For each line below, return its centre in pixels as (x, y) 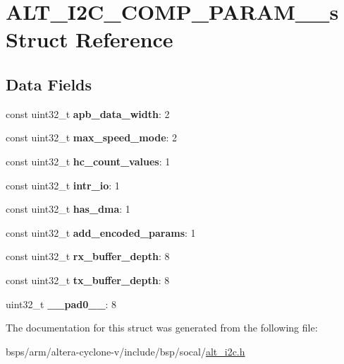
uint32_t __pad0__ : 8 (61, 304)
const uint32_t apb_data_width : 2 (88, 113)
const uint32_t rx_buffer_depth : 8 (88, 256)
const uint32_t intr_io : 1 (63, 185)
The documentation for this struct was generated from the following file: (162, 328)
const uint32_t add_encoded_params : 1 (101, 232)
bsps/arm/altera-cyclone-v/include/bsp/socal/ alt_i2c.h (125, 351)
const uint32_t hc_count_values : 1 (88, 161)
